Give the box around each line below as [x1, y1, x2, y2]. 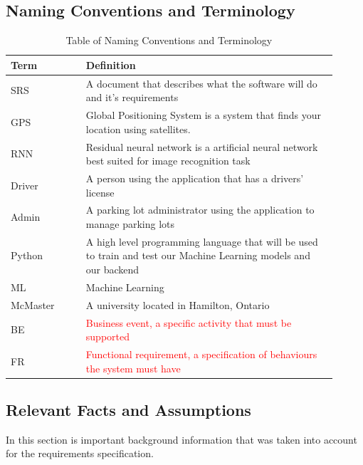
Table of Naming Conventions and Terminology [65, 33, 273, 48]
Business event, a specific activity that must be [85, 315, 292, 330]
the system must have [85, 360, 181, 375]
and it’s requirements [85, 90, 179, 105]
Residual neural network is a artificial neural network [85, 139, 318, 154]
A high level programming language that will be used [85, 234, 318, 249]
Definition [85, 57, 136, 72]
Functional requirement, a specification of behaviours [85, 346, 317, 361]
